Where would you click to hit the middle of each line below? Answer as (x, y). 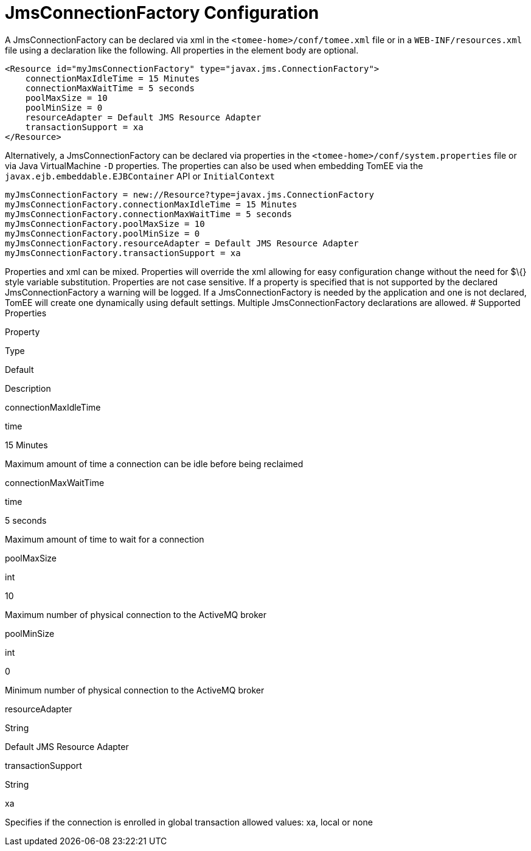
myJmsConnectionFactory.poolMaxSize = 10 (105, 224)
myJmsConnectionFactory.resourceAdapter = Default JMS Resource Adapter (182, 243)
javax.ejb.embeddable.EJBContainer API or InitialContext (140, 176)
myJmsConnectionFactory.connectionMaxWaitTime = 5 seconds (149, 214)
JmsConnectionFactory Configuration (162, 13)
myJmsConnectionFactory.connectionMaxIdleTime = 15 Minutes (151, 204)
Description (28, 388)
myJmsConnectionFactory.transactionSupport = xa (123, 253)
